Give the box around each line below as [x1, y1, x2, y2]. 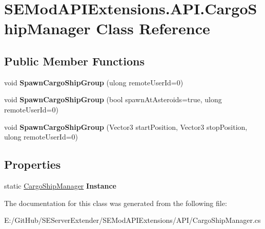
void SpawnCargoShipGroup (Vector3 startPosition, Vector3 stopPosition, [4, 121, 248, 132]
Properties [4, 156, 61, 172]
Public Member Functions [4, 53, 145, 68]
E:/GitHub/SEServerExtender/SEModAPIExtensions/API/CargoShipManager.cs [4, 215, 261, 225]
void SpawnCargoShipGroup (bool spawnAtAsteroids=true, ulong [4, 94, 222, 105]
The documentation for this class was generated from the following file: [4, 197, 227, 208]
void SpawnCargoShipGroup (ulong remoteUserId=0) [4, 77, 184, 87]
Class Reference [96, 18, 210, 39]
